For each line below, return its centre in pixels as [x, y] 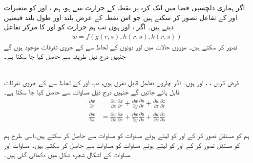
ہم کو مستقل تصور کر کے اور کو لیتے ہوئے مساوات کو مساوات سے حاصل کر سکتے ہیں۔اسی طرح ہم [127, 135]
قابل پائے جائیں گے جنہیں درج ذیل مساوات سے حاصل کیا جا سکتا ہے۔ [92, 92]
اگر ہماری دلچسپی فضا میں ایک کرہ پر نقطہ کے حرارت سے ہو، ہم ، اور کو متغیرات [125, 7]
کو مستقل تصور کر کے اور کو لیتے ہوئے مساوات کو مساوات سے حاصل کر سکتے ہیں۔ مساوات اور [122, 145]
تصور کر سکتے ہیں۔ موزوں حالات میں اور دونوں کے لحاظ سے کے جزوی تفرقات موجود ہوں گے [121, 46]
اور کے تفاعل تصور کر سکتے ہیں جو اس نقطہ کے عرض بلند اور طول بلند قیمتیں [121, 17]
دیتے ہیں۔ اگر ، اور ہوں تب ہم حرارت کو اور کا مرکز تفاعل [89, 27]
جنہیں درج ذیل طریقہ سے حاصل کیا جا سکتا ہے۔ [65, 56]
